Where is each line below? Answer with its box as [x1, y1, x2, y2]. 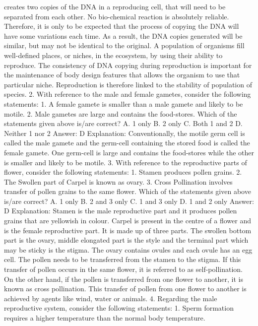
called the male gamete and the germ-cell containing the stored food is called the [4, 137, 250, 148]
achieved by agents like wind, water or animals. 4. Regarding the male [4, 293, 217, 303]
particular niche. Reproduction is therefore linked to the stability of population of [4, 79, 252, 89]
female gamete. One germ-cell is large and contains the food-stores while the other [4, 147, 255, 157]
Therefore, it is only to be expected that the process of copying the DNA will [4, 21, 239, 31]
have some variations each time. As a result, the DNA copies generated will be [4, 30, 243, 41]
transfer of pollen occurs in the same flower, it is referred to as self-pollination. [4, 264, 243, 274]
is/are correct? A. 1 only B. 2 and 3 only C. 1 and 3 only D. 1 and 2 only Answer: [4, 196, 254, 206]
